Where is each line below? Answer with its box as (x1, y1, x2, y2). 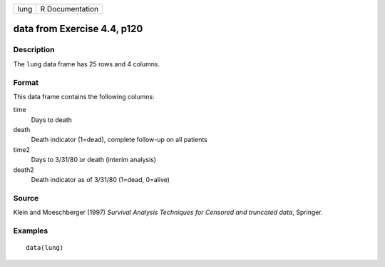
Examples (13, 226, 48, 236)
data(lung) (26, 243, 64, 252)
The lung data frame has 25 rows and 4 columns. (13, 59, 160, 68)
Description (13, 45, 55, 55)
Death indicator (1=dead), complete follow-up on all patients (31, 136, 208, 144)
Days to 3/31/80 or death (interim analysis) (31, 156, 157, 164)
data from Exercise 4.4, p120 (13, 23, 143, 35)
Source (13, 193, 39, 203)
